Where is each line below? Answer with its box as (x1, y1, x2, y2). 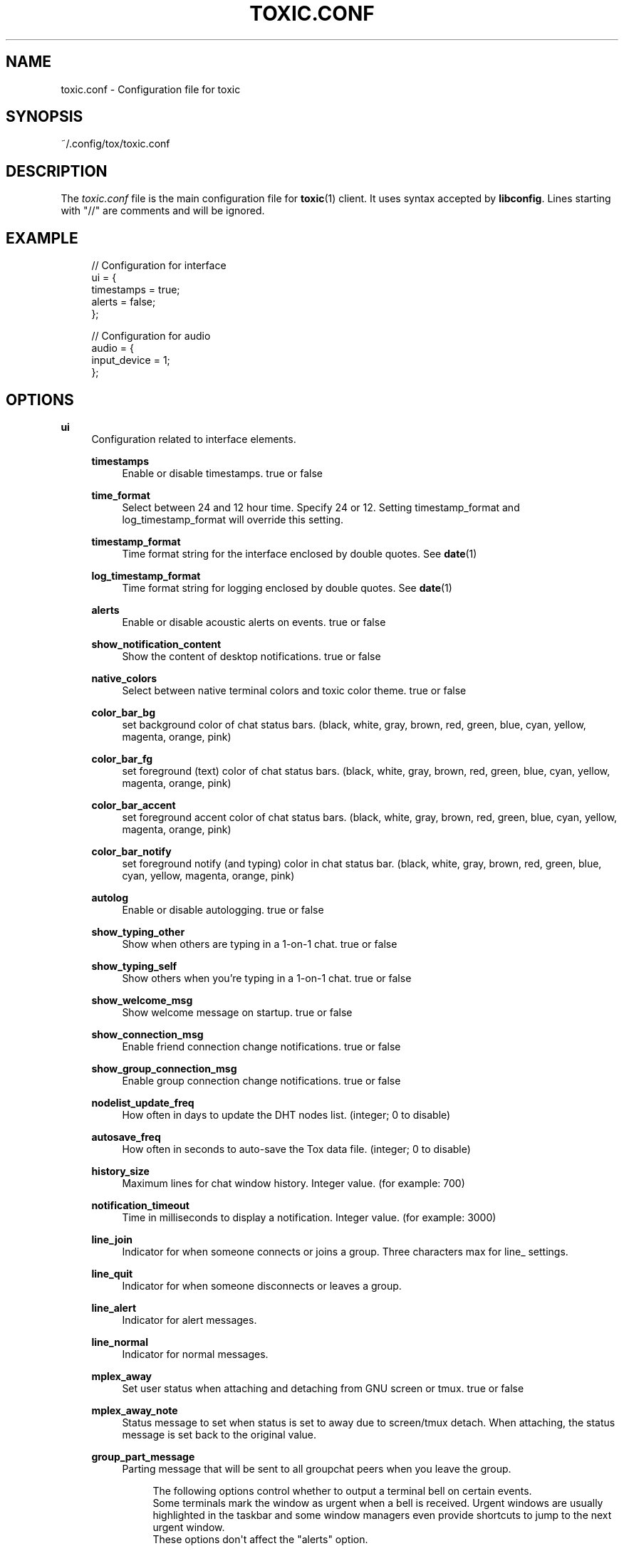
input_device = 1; (91, 354, 170, 367)
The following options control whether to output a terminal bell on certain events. (152, 1484, 532, 1497)
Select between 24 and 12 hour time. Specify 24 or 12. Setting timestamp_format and (122, 501, 520, 513)
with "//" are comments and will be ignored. (61, 204, 265, 217)
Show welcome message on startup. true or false (122, 1006, 353, 1018)
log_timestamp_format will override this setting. (122, 513, 343, 526)
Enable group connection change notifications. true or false (122, 1074, 401, 1087)
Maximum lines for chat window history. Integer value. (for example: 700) (122, 1176, 465, 1189)
